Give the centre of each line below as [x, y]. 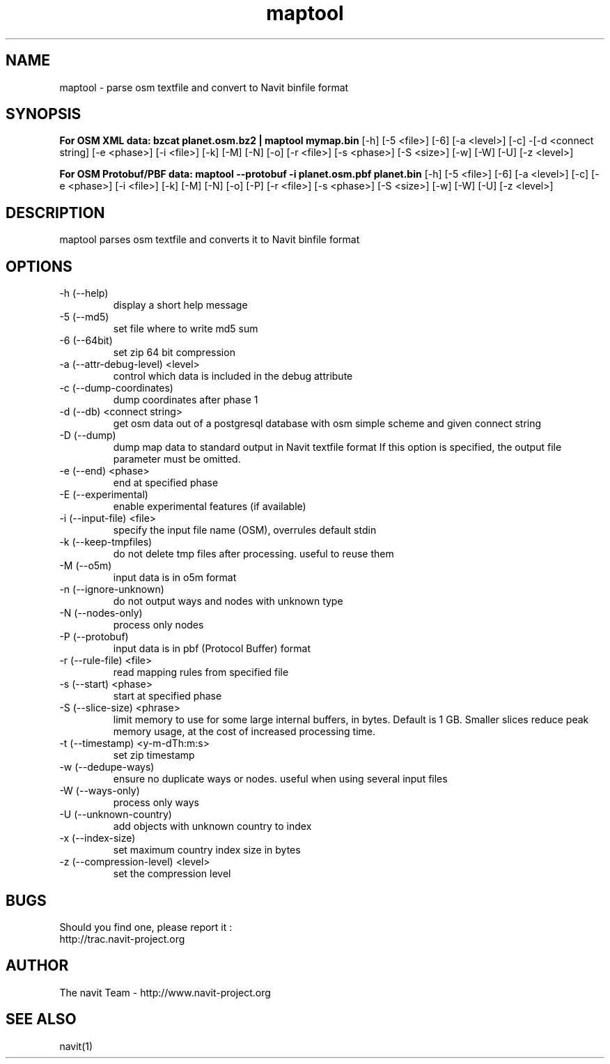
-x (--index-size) [97, 838]
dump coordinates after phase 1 [186, 400]
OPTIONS [39, 266]
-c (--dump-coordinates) [116, 388]
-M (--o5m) [86, 566]
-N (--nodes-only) [101, 613]
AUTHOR [37, 966]
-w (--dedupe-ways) [107, 767]
